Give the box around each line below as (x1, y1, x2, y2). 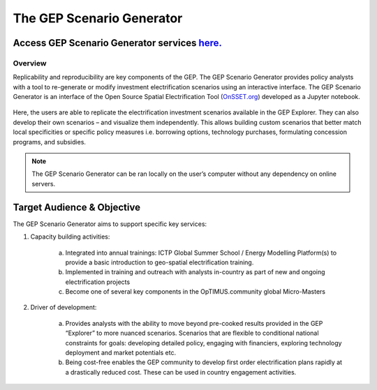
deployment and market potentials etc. (65, 349, 177, 357)
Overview (13, 58, 47, 68)
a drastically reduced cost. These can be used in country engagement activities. (65, 368, 297, 376)
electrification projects (65, 278, 131, 286)
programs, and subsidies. (13, 137, 87, 146)
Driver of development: (30, 303, 97, 312)
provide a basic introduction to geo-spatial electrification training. (65, 258, 254, 267)
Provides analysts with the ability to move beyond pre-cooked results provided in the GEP (65, 319, 323, 327)
